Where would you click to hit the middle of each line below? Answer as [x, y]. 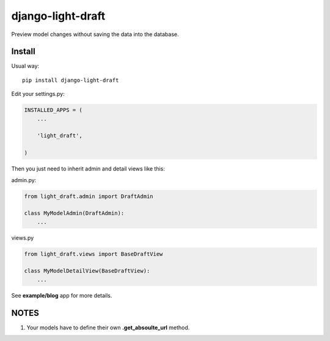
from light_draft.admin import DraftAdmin [89, 196]
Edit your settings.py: [38, 94]
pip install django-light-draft [71, 80]
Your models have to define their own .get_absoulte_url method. [108, 328]
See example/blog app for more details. [62, 295]
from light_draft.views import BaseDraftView [94, 254]
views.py [23, 238]
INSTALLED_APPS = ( [53, 110]
